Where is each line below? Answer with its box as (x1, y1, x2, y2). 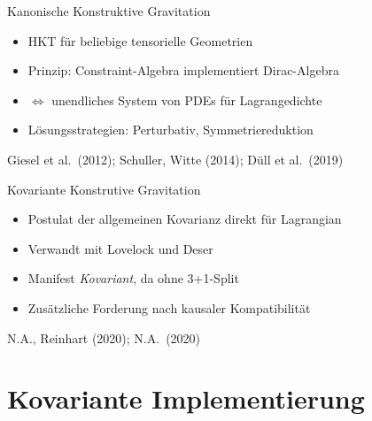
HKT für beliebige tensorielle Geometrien (27, 31, 253, 50)
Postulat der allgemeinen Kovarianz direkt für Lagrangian (27, 210, 342, 228)
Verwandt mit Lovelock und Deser (27, 239, 213, 257)
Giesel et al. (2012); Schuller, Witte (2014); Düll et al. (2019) (7, 149, 344, 168)
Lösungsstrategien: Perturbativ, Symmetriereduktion (27, 120, 314, 139)
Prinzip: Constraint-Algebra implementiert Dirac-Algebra (27, 61, 339, 80)
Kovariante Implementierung (7, 380, 365, 417)
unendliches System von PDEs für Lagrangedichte (51, 90, 322, 109)
